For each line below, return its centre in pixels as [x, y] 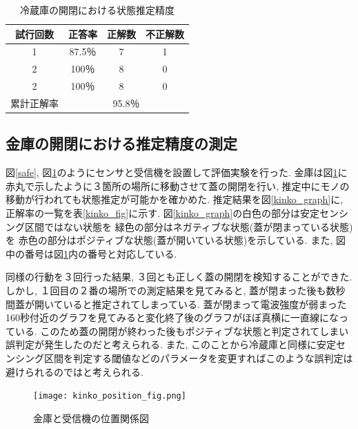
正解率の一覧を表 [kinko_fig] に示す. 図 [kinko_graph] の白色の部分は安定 [163, 213]
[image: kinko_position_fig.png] [110, 396]
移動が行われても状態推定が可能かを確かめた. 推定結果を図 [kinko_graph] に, [175, 199]
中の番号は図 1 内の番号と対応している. [91, 253]
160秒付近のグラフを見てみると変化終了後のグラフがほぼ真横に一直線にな [172, 317]
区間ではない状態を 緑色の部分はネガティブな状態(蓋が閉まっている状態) [189, 226]
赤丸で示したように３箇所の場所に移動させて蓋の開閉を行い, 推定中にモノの [178, 185]
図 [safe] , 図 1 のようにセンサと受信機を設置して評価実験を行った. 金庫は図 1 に [177, 172]
